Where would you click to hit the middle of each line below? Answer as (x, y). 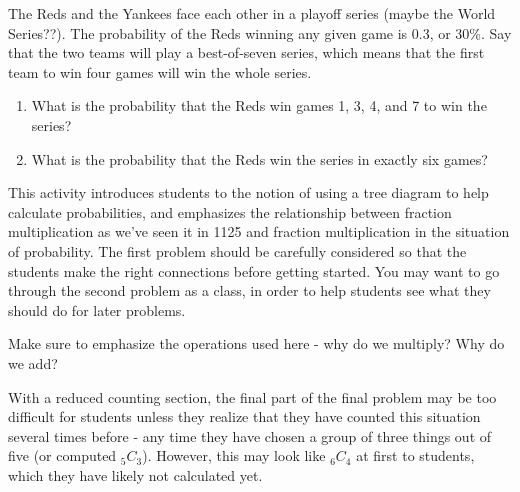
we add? (33, 362)
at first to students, (415, 455)
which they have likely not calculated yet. (135, 474)
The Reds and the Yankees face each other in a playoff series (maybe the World (252, 13)
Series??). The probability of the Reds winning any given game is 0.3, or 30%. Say (260, 32)
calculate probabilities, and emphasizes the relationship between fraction (230, 211)
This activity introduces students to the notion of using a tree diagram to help (248, 192)
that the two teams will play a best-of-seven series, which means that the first (246, 52)
